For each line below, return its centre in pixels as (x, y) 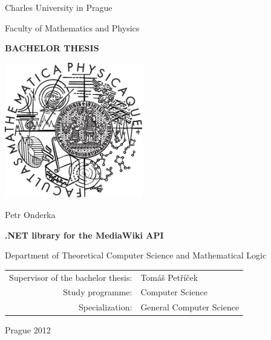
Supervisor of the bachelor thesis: (71, 277)
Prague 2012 (28, 330)
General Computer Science (190, 307)
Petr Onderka (30, 215)
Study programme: (98, 292)
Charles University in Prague (59, 7)
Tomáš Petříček (169, 277)
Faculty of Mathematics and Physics (72, 27)
